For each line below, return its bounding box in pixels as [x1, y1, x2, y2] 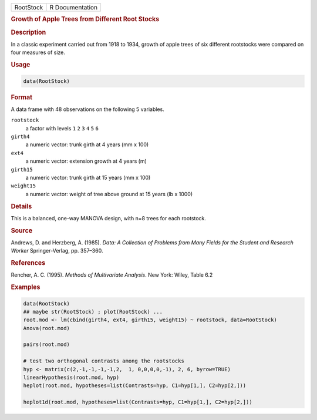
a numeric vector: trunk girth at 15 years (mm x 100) [25, 174, 151, 181]
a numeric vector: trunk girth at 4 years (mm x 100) [25, 141, 149, 148]
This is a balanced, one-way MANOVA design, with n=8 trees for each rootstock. [11, 214, 207, 221]
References [11, 258, 46, 267]
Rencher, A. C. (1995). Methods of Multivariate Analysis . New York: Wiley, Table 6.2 [11, 271, 213, 278]
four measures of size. [11, 49, 66, 56]
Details [11, 202, 32, 210]
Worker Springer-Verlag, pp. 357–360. [11, 247, 103, 254]
